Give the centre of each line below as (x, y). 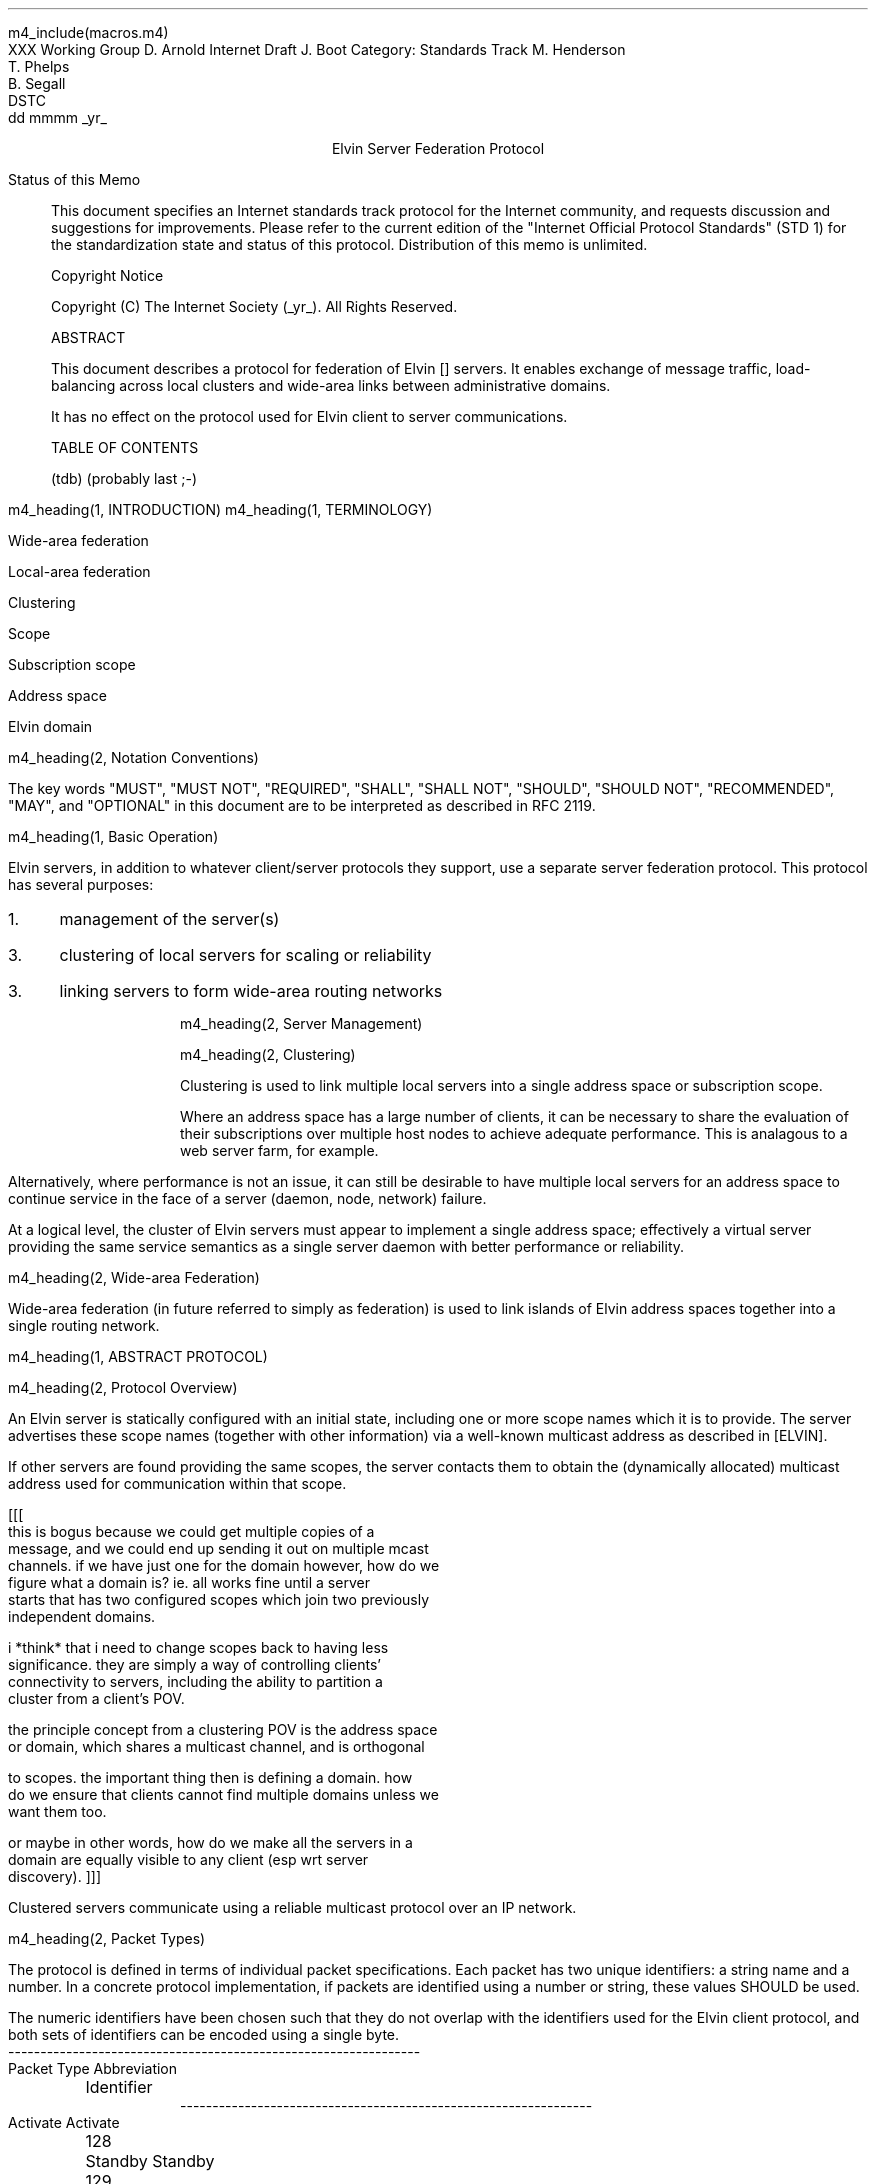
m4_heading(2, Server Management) (301, 1023)
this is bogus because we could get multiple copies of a (191, 1531)
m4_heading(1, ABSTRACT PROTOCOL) (138, 1356)
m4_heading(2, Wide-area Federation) (134, 1277)
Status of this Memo (74, 179)
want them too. (57, 1811)
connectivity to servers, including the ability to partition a (195, 1681)
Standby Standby (150, 2161)
